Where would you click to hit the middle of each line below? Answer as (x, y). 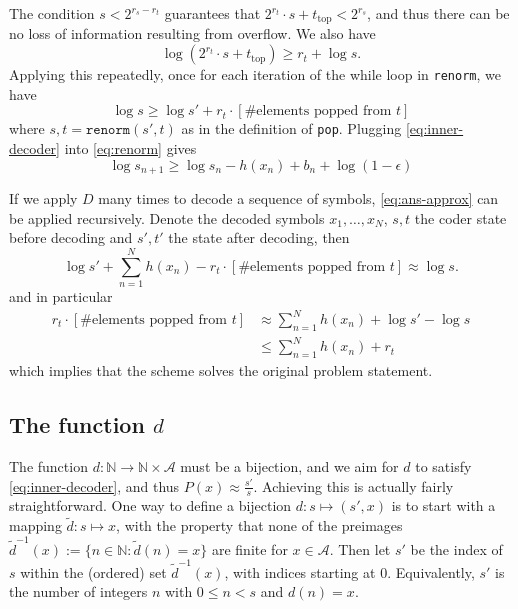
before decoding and (71, 237)
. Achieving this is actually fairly (353, 485)
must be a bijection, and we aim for (289, 465)
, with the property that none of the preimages (259, 525)
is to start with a (443, 505)
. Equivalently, (431, 571)
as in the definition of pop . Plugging (291, 128)
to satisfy (443, 465)
